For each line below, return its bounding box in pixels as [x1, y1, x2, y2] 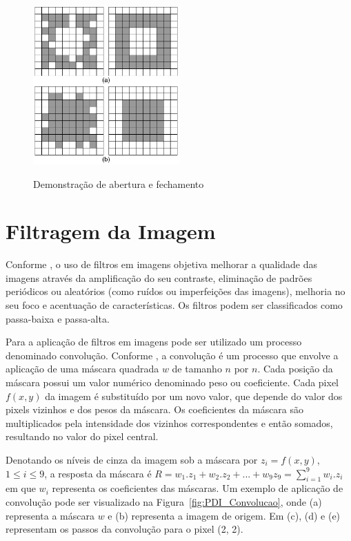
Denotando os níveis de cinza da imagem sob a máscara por [6, 453, 258, 466]
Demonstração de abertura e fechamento [33, 176, 204, 191]
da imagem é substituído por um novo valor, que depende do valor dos [45, 388, 343, 403]
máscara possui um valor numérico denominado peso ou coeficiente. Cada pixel [6, 375, 339, 390]
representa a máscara [6, 508, 94, 522]
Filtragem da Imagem [6, 217, 216, 245]
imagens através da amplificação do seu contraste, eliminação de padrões [6, 270, 312, 285]
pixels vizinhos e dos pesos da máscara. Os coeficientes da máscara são [6, 402, 304, 417]
